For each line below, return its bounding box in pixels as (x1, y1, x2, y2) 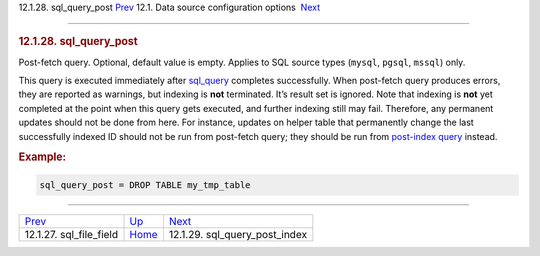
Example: (18, 150, 67, 164)
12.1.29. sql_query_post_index (168, 227, 308, 241)
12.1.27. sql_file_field (24, 227, 119, 241)
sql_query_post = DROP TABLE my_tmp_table (39, 179, 251, 190)
